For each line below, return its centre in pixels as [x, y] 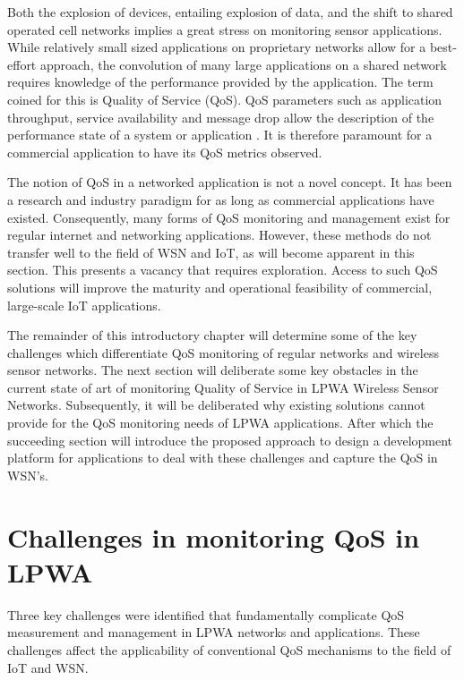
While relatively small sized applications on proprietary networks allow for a [217, 47]
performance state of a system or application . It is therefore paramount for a [220, 135]
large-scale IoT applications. [84, 305]
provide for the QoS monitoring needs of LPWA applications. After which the [220, 423]
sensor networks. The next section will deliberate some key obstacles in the [213, 370]
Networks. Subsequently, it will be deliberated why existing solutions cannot [216, 405]
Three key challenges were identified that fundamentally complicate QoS [206, 614]
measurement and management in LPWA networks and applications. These [214, 632]
